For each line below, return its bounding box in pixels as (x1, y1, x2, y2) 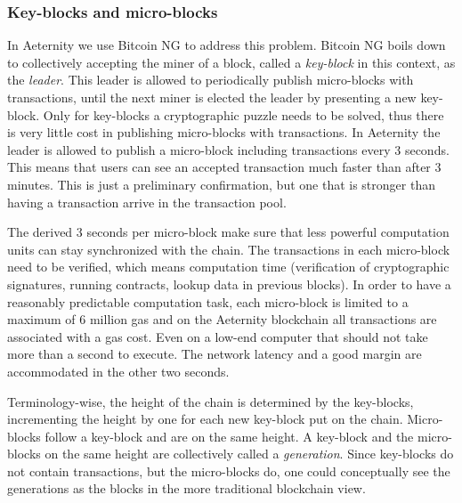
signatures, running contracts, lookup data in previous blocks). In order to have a (7, 274, 451, 293)
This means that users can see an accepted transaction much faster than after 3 (7, 158, 442, 176)
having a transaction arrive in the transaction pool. (7, 192, 287, 211)
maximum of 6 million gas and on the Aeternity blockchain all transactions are (7, 310, 437, 329)
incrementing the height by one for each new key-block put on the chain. (7, 410, 403, 428)
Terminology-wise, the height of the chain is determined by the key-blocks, (7, 392, 414, 410)
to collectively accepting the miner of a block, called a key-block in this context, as (7, 53, 456, 71)
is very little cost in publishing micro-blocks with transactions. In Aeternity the (7, 123, 441, 142)
